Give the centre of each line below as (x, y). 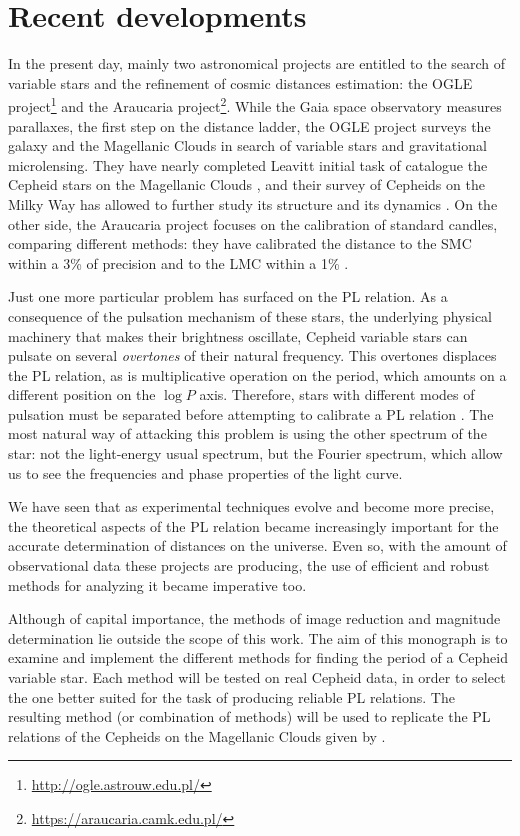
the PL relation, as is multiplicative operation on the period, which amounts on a (257, 374)
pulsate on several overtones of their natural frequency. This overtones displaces (252, 355)
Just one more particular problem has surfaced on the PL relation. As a (228, 296)
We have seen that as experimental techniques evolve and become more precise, (251, 506)
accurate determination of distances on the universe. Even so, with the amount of (257, 545)
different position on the (82, 394)
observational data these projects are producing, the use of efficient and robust (249, 565)
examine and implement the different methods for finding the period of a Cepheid (258, 657)
